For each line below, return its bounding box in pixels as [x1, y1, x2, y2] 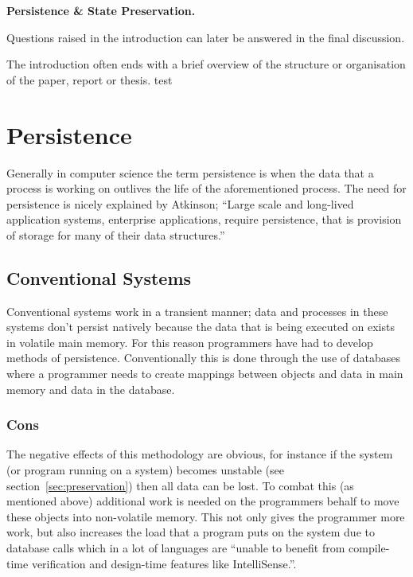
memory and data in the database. [6, 380, 175, 397]
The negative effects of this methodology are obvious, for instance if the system [6, 446, 393, 462]
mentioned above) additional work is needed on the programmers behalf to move [6, 493, 399, 509]
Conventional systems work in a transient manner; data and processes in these [6, 302, 388, 319]
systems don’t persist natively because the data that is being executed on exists [6, 318, 395, 335]
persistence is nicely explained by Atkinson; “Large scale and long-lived [6, 195, 354, 212]
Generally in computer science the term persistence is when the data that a [6, 164, 374, 181]
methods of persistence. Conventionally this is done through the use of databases [6, 349, 400, 366]
